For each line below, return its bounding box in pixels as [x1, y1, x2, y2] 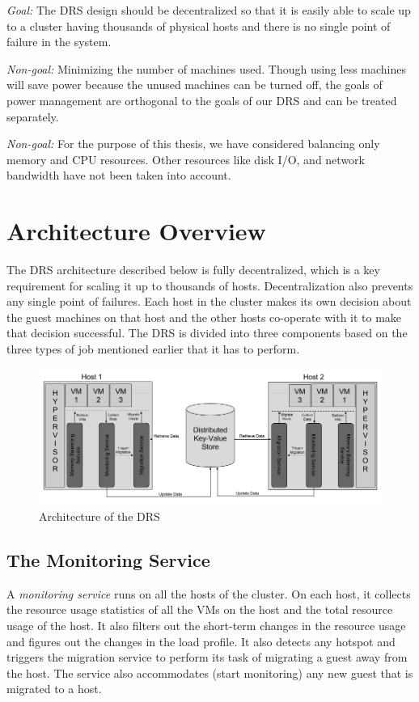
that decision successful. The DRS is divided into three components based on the [6, 324, 408, 341]
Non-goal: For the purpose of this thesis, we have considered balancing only [6, 135, 380, 152]
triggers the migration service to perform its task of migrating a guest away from [6, 649, 408, 666]
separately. [6, 108, 59, 125]
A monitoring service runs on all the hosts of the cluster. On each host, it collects [6, 585, 411, 602]
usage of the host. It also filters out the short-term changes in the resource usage [6, 616, 406, 633]
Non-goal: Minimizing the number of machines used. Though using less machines [6, 60, 407, 77]
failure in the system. [6, 33, 112, 50]
